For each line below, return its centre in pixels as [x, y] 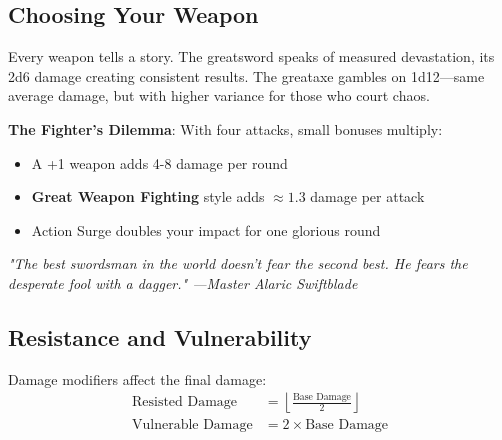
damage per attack [367, 196]
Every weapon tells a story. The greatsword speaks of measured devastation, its [251, 56]
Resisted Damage [184, 402]
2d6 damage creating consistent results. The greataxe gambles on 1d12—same [246, 75]
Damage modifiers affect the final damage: [137, 378]
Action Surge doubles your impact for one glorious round [206, 229]
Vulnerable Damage [192, 425]
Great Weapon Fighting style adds [148, 196]
